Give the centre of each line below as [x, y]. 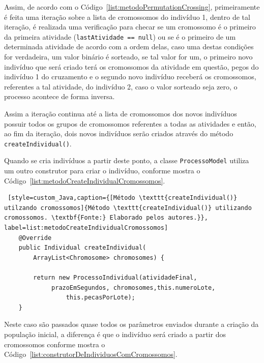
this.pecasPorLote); [100, 298]
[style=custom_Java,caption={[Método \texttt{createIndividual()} [123, 198]
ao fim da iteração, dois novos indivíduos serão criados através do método [119, 133]
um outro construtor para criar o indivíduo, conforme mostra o [102, 171]
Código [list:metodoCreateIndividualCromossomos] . [85, 180]
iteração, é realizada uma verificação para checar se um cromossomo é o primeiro [130, 27]
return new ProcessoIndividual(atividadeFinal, [115, 278]
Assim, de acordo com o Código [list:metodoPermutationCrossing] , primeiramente [132, 7]
